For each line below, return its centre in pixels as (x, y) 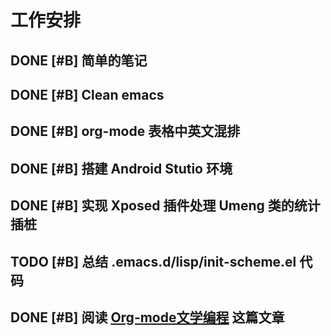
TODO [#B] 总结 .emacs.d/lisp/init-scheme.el (153, 261)
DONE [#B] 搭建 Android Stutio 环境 (121, 168)
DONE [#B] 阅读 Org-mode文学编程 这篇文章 (147, 317)
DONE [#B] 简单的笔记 (79, 60)
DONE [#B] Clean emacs (87, 94)
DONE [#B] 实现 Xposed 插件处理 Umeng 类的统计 (165, 206)
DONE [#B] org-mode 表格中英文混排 (125, 131)
